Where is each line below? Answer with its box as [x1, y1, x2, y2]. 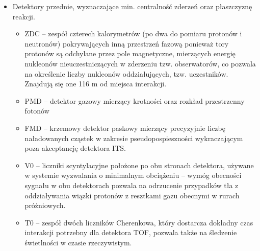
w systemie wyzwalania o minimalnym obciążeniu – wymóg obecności [24, 170, 242, 180]
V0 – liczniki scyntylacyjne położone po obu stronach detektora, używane [24, 159, 254, 170]
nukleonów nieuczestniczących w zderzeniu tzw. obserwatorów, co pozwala [24, 58, 256, 69]
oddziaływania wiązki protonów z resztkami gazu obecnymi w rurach [24, 190, 240, 200]
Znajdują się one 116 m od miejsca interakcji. [24, 78, 167, 89]
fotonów [24, 105, 49, 116]
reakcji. [12, 11, 35, 21]
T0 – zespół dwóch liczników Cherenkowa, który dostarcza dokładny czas [24, 217, 253, 227]
